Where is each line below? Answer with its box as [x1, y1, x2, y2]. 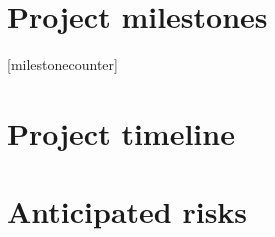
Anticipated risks [7, 191, 248, 232]
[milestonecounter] [7, 54, 118, 75]
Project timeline [7, 112, 235, 153]
